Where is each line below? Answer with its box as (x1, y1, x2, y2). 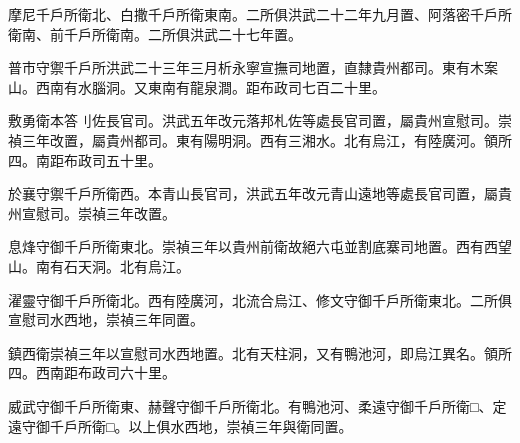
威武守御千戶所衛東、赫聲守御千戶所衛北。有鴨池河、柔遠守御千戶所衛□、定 (8, 395, 507, 416)
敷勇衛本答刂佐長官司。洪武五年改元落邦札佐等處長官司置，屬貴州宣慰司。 (8, 110, 498, 131)
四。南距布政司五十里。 (8, 149, 162, 170)
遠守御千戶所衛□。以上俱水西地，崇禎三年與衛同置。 (8, 415, 353, 436)
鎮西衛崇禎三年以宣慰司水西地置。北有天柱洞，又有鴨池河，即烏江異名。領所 (8, 342, 512, 363)
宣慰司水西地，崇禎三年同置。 (8, 309, 204, 330)
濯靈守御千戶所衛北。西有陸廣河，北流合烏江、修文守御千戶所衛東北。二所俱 (8, 289, 512, 310)
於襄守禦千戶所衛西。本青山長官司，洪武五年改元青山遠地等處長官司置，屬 (8, 183, 498, 204)
